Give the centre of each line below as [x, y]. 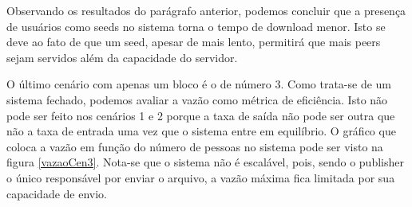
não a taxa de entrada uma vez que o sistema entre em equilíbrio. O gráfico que [201, 131]
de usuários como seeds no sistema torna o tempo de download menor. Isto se [196, 26]
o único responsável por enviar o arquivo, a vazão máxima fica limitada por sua [201, 177]
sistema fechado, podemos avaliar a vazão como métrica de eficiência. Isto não [197, 99]
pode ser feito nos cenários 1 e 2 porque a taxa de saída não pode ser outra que [201, 115]
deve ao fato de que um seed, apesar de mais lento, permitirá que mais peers [194, 42]
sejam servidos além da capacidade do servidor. [122, 57]
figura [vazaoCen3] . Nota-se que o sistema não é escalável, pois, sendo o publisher [205, 162]
